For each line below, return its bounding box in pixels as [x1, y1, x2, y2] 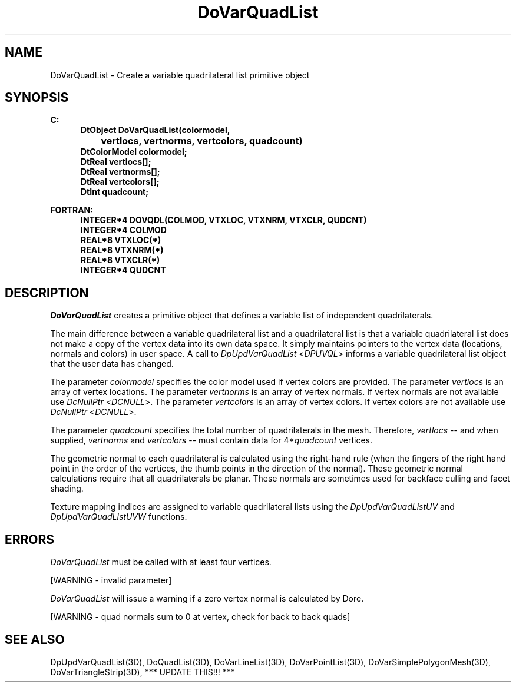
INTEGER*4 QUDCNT [81, 265, 166, 276]
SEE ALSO [5, 632, 65, 647]
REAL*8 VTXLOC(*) [81, 235, 161, 245]
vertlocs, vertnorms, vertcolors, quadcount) [101, 135, 303, 147]
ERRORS [5, 532, 55, 547]
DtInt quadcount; [81, 187, 149, 197]
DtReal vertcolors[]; [81, 177, 160, 187]
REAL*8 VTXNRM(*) [81, 245, 164, 255]
